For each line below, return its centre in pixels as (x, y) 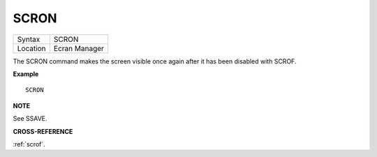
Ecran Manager (79, 48)
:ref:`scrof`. (29, 144)
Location (31, 48)
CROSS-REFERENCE (43, 131)
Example (26, 74)
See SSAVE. (30, 119)
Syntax (29, 39)
